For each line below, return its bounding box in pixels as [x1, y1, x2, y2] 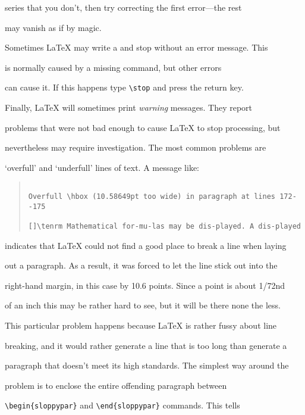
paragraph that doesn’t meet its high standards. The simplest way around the [5, 359, 289, 372]
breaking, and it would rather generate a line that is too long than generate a [5, 339, 287, 351]
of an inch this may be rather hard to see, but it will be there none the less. [5, 299, 281, 311]
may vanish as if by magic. [5, 21, 102, 33]
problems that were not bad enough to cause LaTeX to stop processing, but [5, 121, 281, 133]
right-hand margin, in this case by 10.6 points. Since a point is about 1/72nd [5, 279, 285, 291]
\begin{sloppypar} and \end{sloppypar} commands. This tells [5, 399, 240, 411]
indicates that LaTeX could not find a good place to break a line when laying [5, 239, 287, 251]
